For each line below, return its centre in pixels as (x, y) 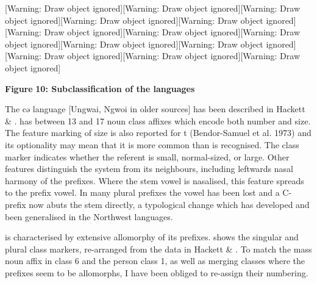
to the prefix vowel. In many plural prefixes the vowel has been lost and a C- (148, 192)
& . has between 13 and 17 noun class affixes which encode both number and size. (158, 120)
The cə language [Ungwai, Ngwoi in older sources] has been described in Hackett (155, 109)
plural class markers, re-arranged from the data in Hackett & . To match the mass (158, 249)
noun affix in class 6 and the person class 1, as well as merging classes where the (155, 261)
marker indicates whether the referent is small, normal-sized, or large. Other (147, 156)
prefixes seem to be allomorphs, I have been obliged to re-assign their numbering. (157, 272)
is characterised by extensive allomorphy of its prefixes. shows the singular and (152, 237)
